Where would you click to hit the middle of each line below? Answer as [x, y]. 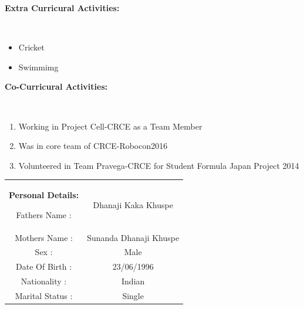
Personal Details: [44, 195]
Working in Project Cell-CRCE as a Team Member [110, 126]
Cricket [31, 47]
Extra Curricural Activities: [62, 8]
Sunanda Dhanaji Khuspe [133, 237]
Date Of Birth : [44, 266]
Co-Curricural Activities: [56, 86]
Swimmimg [38, 67]
